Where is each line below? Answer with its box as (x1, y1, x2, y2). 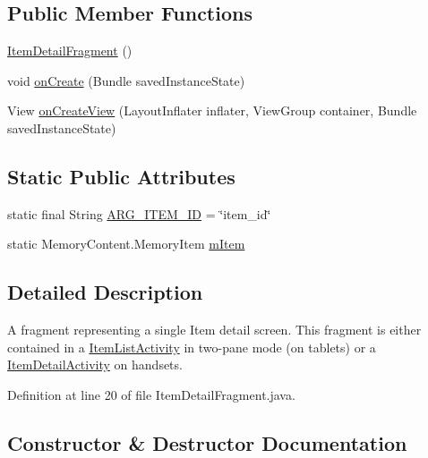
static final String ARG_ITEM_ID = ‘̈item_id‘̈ (7, 204, 271, 223)
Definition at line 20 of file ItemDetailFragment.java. (7, 385, 295, 403)
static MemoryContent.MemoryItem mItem (7, 234, 245, 253)
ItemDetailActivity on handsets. (7, 355, 183, 374)
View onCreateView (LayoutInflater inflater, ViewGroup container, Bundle (7, 101, 417, 120)
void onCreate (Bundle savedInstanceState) (7, 71, 245, 89)
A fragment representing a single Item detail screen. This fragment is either (7, 320, 422, 339)
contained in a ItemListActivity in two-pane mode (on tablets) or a (7, 337, 376, 356)
